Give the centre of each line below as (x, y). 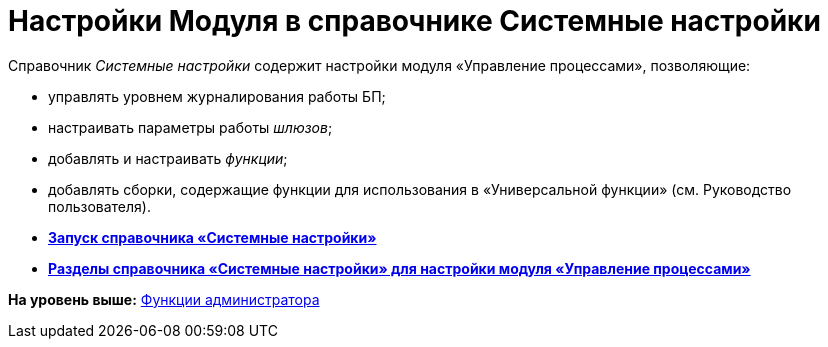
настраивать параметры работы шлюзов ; (190, 127)
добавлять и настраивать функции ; (168, 158)
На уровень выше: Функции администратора (164, 299)
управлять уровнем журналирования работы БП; (217, 96)
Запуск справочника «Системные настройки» (212, 237)
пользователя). (99, 206)
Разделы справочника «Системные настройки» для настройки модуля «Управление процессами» (399, 268)
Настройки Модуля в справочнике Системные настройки (414, 21)
